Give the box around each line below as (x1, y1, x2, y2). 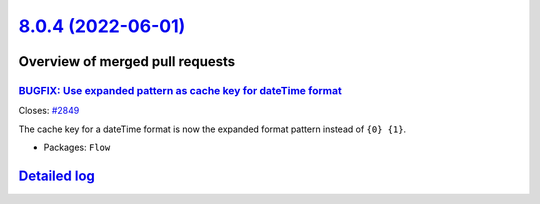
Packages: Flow (43, 141, 111, 154)
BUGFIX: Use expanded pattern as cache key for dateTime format (18, 83, 342, 97)
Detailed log (18, 167, 95, 184)
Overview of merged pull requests (18, 53, 236, 70)
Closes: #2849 (18, 105, 80, 117)
